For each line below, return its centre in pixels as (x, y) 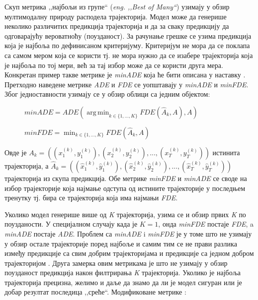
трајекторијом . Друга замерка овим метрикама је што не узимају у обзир (116, 263)
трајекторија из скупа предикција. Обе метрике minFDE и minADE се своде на (126, 178)
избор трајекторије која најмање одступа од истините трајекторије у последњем (125, 188)
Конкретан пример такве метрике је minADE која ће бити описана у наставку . (125, 75)
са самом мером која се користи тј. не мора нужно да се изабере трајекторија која (129, 55)
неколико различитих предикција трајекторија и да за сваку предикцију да (117, 26)
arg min (98, 112)
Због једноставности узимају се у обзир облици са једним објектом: (107, 94)
